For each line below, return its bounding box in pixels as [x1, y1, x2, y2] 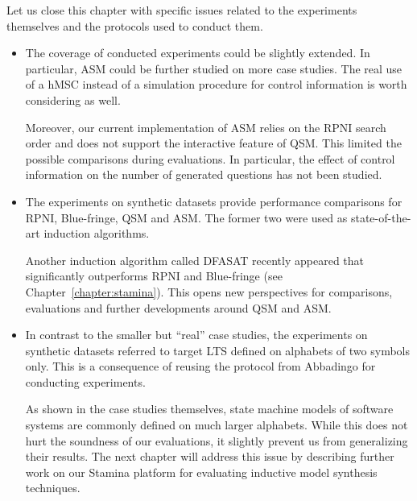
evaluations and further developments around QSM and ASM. [25, 299, 332, 316]
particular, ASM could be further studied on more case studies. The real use [25, 60, 403, 77]
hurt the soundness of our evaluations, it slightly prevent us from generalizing [25, 432, 408, 449]
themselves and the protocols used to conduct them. [6, 17, 263, 34]
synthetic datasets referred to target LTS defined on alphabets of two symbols [25, 342, 410, 358]
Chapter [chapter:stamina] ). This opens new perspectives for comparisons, [25, 283, 393, 300]
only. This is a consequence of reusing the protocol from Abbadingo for [25, 358, 376, 375]
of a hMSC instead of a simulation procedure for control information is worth [25, 76, 407, 93]
